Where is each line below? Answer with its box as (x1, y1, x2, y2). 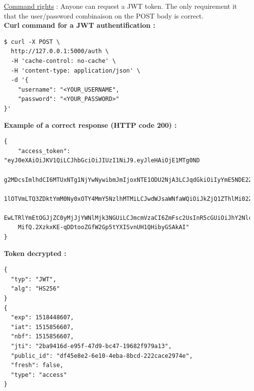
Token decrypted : (4, 248, 66, 258)
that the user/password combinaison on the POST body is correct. (4, 10, 204, 20)
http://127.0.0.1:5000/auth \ (11, 48, 109, 55)
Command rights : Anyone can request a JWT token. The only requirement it (4, 1, 237, 11)
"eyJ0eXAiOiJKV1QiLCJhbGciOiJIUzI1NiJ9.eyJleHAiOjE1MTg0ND (4, 157, 200, 164)
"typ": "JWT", (11, 275, 57, 283)
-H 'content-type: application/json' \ (11, 67, 141, 74)
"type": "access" (11, 371, 67, 378)
